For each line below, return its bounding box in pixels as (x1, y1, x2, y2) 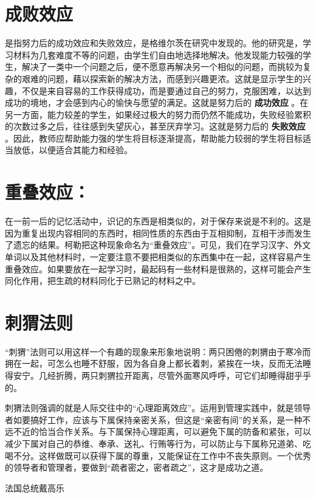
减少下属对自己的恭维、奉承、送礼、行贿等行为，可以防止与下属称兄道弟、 (5, 437, 303, 450)
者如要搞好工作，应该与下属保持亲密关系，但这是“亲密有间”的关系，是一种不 (5, 413, 311, 426)
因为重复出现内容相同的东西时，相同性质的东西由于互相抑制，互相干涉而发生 (5, 226, 311, 239)
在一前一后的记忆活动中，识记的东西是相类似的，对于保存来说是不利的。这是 (5, 215, 311, 227)
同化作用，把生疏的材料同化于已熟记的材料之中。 (5, 274, 201, 287)
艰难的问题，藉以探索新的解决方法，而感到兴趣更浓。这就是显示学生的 (21, 72, 303, 85)
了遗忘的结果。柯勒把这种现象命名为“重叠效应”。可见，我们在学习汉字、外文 (5, 238, 311, 251)
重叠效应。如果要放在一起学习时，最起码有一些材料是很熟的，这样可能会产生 (5, 262, 311, 275)
